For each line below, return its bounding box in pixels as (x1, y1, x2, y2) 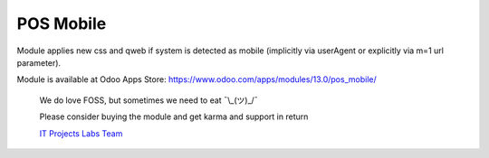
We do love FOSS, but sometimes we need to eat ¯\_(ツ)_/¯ (39, 95, 258, 106)
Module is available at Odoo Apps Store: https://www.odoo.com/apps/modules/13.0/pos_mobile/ (16, 74, 377, 85)
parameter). (16, 57, 62, 68)
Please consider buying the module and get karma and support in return (39, 111, 309, 122)
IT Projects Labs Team (39, 127, 123, 139)
